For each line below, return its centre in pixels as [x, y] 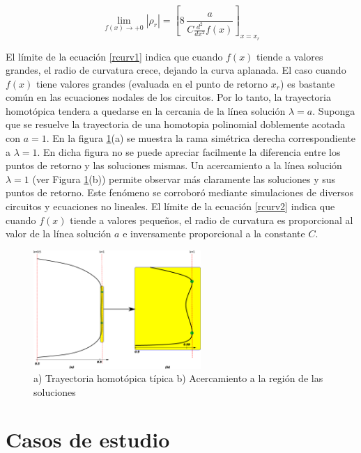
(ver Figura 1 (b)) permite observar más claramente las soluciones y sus [184, 178]
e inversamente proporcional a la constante [214, 233]
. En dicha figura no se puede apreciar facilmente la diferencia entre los [189, 151]
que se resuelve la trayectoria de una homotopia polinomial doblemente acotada [176, 124]
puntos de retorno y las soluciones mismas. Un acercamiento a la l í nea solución [174, 165]
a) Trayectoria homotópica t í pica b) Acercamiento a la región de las [178, 378]
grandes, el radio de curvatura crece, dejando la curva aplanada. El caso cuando [176, 70]
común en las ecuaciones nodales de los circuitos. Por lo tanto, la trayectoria [168, 97]
